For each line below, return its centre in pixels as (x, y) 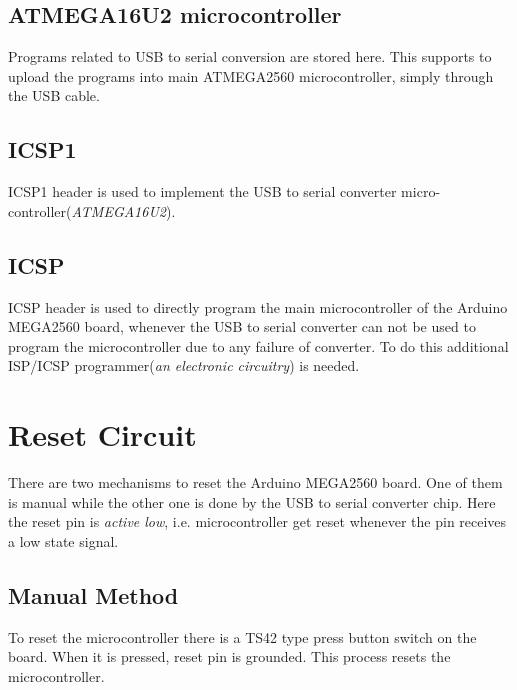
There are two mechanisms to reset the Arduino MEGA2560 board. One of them (255, 482)
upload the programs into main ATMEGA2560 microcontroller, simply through (251, 75)
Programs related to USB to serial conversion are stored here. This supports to (250, 56)
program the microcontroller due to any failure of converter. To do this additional (258, 345)
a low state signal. (63, 540)
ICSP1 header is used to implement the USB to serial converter (202, 191)
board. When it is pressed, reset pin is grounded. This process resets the (229, 656)
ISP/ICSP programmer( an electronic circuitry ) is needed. (184, 365)
